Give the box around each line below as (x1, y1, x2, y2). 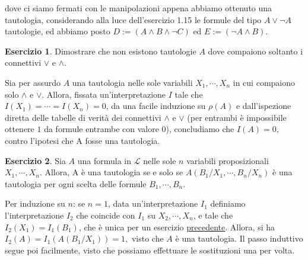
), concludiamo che (166, 123, 234, 135)
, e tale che (193, 208, 233, 221)
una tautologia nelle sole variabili (72, 76, 193, 88)
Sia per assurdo (5, 76, 61, 88)
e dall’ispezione (236, 99, 291, 112)
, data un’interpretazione (107, 197, 198, 210)
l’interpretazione (5, 208, 64, 221)
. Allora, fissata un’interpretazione (42, 88, 166, 100)
